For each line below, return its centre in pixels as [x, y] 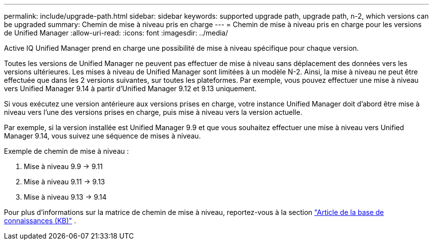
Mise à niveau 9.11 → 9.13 [65, 182]
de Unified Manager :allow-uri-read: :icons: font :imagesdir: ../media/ [116, 33]
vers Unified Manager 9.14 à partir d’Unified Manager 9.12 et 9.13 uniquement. [130, 88]
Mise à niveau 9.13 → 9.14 [65, 197]
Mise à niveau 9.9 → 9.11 [63, 166]
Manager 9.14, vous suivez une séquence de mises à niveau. [103, 136]
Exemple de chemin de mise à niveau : [66, 151]
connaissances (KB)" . [40, 221]
